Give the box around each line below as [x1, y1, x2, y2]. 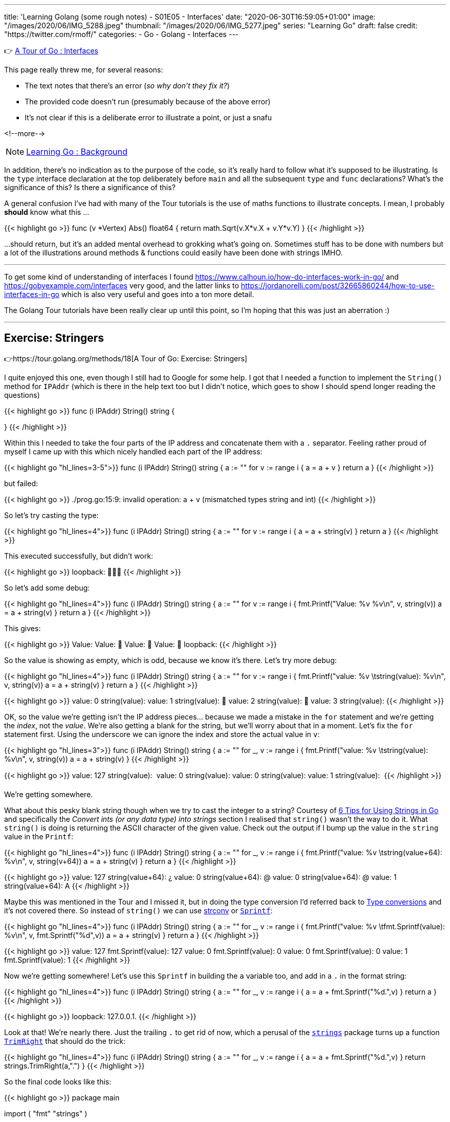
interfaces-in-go [4, 290, 60, 299]
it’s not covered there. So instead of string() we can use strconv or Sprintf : [4, 906, 273, 915]
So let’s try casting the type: [4, 510, 99, 520]
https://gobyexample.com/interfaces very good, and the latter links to [4, 281, 239, 290]
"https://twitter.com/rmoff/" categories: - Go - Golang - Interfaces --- [4, 30, 239, 39]
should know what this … [4, 208, 89, 216]
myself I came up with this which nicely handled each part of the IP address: [4, 447, 262, 456]
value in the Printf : [4, 832, 73, 841]
